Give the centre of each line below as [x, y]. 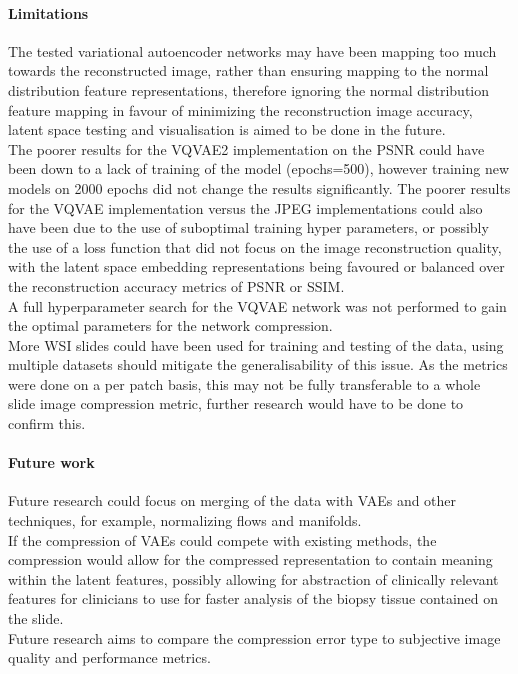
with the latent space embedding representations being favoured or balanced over [256, 266]
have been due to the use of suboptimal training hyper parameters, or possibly [248, 227]
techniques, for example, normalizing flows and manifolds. [185, 520]
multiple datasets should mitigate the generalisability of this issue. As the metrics [258, 364]
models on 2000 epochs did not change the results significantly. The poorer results [259, 187]
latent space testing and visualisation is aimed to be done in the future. [227, 129]
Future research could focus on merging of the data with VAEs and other [232, 500]
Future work [51, 462]
